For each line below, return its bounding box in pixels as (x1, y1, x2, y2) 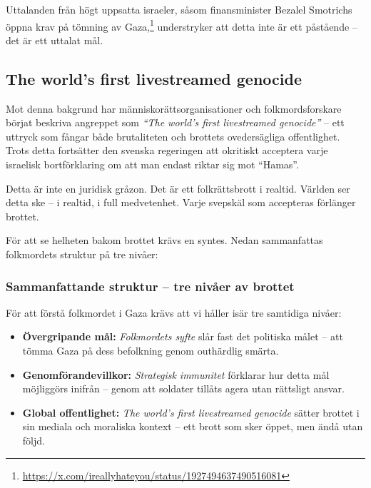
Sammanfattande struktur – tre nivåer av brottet (6, 277, 295, 295)
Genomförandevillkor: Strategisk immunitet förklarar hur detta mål (22, 367, 330, 382)
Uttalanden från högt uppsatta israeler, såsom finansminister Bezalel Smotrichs (6, 2, 352, 16)
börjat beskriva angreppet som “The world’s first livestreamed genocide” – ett (6, 115, 345, 130)
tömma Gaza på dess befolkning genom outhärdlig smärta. (22, 342, 279, 357)
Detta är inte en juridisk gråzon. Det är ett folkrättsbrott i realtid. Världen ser (6, 181, 350, 195)
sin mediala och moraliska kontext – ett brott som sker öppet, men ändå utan (22, 419, 363, 434)
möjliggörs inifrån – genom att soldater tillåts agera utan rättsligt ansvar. (22, 381, 345, 396)
